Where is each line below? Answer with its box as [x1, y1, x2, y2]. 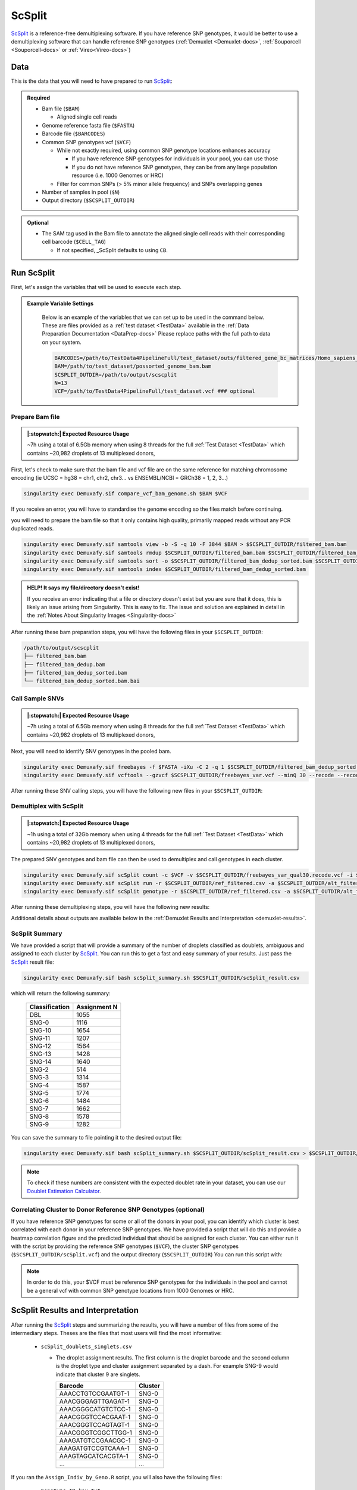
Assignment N [76, 1003, 118, 1011]
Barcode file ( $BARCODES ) [42, 130, 105, 137]
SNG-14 [29, 1058, 52, 1066]
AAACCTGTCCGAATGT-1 [59, 1389, 130, 1398]
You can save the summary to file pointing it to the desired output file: [11, 1134, 182, 1141]
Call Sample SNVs [11, 694, 64, 703]
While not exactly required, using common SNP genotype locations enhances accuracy [57, 147, 271, 154]
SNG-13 [29, 1050, 52, 1058]
